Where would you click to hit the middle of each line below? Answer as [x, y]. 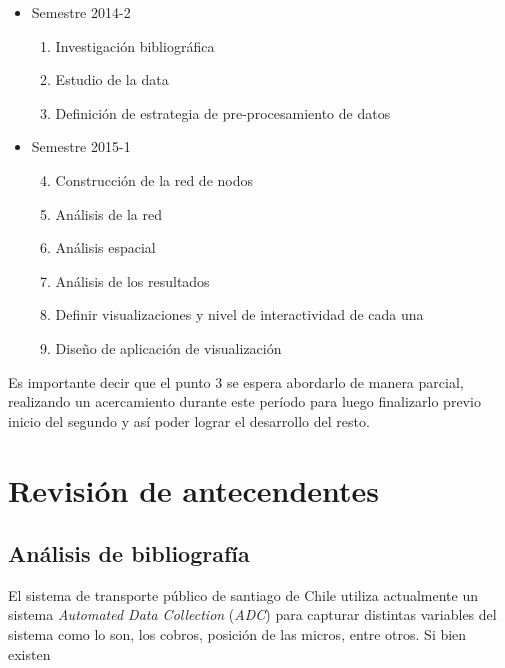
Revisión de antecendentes [194, 489]
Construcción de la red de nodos [154, 179]
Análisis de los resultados [132, 280]
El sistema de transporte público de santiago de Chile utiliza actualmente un [243, 594]
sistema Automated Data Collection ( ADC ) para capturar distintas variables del [252, 614]
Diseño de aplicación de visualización [168, 347]
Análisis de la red [108, 213]
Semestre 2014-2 [81, 12]
